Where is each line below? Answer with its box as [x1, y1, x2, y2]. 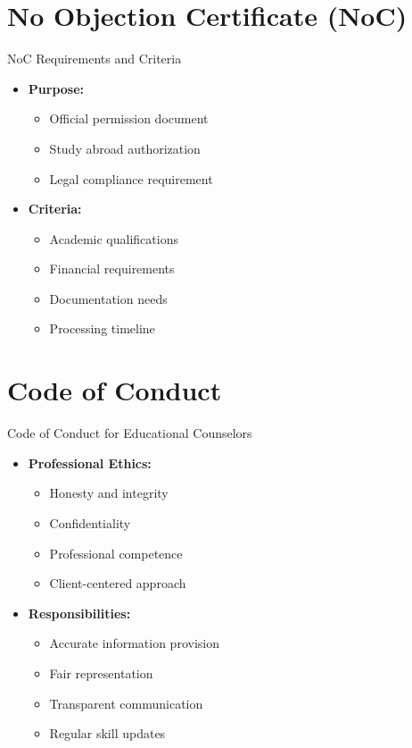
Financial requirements [49, 259, 175, 278]
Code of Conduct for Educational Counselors [7, 424, 252, 442]
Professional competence [49, 543, 183, 562]
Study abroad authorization [49, 139, 201, 157]
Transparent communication [49, 693, 203, 712]
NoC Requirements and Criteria [7, 49, 182, 68]
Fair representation [49, 663, 153, 682]
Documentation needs [49, 289, 168, 307]
